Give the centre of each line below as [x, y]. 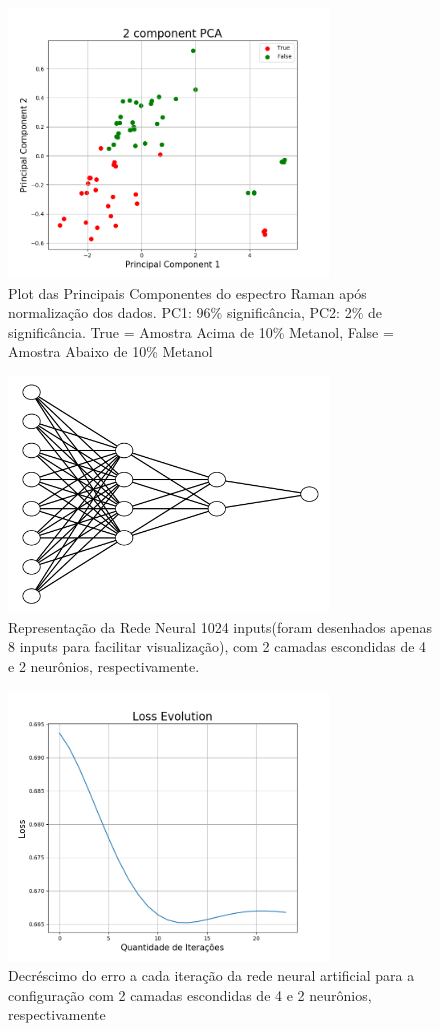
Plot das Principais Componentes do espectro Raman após [187, 292]
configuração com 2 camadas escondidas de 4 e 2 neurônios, [190, 994]
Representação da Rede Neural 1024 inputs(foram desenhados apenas [220, 626]
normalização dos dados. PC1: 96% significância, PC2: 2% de [195, 312]
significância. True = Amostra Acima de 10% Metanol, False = [201, 331]
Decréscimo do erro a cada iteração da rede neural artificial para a [211, 975]
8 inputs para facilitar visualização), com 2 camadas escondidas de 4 [217, 646]
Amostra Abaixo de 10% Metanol [110, 351]
